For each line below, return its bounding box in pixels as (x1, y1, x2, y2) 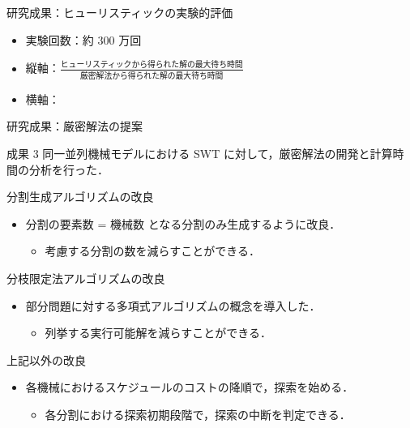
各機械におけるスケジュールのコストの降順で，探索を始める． (25, 379, 354, 396)
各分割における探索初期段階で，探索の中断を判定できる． (45, 405, 351, 422)
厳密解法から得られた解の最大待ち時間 (80, 71, 224, 80)
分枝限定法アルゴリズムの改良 (6, 269, 165, 286)
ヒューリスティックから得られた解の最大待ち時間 (60, 61, 243, 70)
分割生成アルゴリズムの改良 (6, 188, 154, 205)
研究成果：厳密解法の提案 (6, 118, 143, 135)
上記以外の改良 (6, 351, 86, 368)
